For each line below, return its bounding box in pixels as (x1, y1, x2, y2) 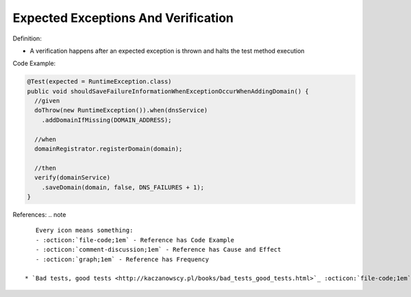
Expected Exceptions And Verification (12, 10, 234, 25)
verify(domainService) (34, 174, 111, 182)
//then (34, 164, 57, 171)
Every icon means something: (35, 226, 134, 235)
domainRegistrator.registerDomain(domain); (34, 145, 183, 153)
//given (34, 97, 60, 105)
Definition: (12, 34, 42, 43)
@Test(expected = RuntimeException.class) (27, 78, 172, 86)
